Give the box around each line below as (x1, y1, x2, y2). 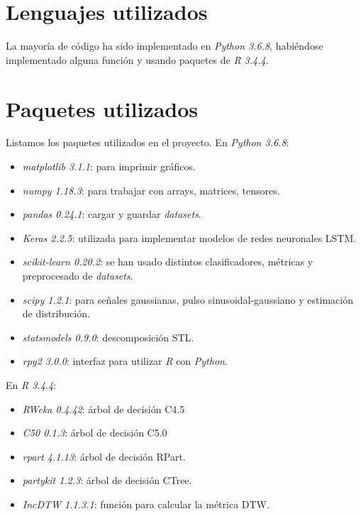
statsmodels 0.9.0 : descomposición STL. (22, 329, 194, 344)
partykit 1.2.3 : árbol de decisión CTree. (22, 473, 192, 488)
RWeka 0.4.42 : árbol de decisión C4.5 (22, 401, 185, 416)
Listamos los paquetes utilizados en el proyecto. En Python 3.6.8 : (6, 135, 289, 150)
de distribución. (22, 306, 90, 321)
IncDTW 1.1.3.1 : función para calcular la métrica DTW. (22, 496, 270, 511)
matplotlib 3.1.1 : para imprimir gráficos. (22, 159, 196, 174)
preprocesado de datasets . (22, 268, 133, 282)
